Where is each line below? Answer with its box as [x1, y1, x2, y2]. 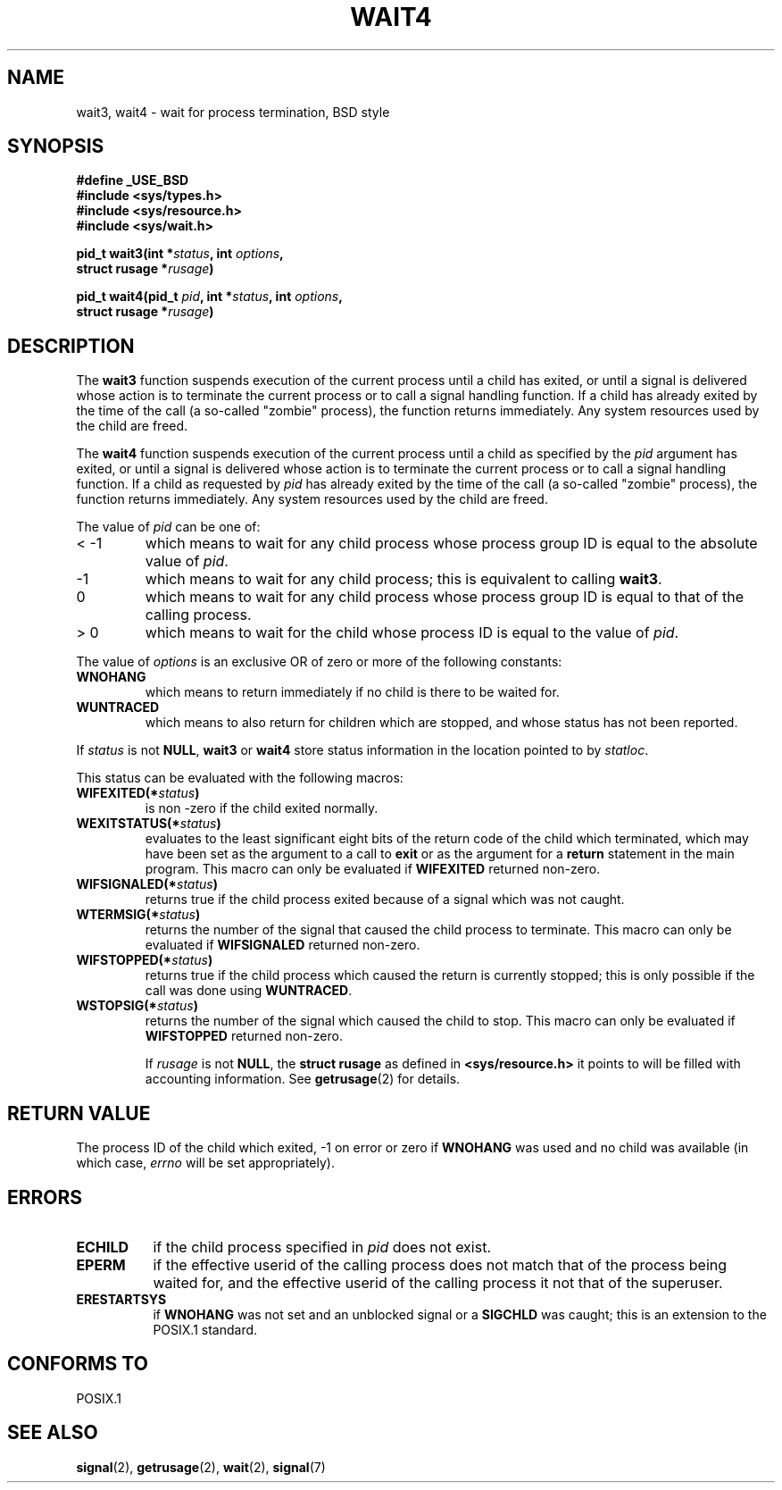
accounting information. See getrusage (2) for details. [145, 1071, 461, 1087]
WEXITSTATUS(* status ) [76, 816, 221, 832]
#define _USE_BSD [76, 172, 189, 188]
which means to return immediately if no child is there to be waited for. [145, 684, 560, 700]
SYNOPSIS [7, 135, 104, 158]
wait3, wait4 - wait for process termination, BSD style [76, 104, 390, 120]
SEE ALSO [7, 1421, 98, 1444]
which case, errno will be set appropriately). [76, 1155, 335, 1171]
